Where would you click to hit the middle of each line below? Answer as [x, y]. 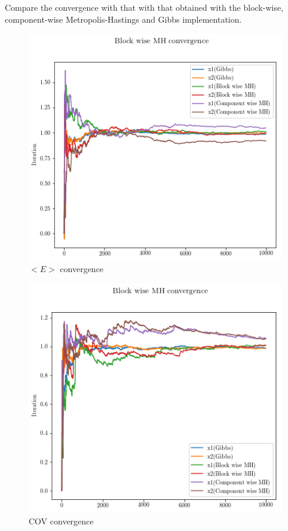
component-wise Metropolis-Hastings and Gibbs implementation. [123, 19]
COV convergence [61, 521]
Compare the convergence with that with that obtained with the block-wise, [144, 7]
